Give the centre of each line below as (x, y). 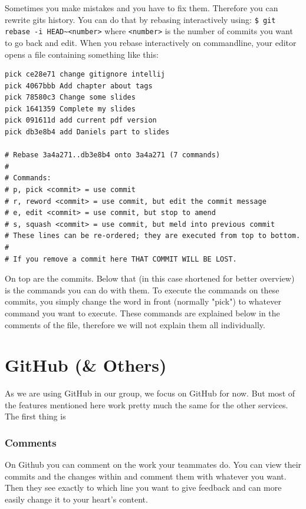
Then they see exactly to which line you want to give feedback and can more (143, 487)
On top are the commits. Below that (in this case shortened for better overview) (150, 278)
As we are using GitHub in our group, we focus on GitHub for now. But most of (150, 393)
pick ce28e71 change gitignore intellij (85, 75)
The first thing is (35, 416)
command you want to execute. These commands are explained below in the (142, 313)
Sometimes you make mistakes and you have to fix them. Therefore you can (142, 8)
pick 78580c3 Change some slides (70, 97)
